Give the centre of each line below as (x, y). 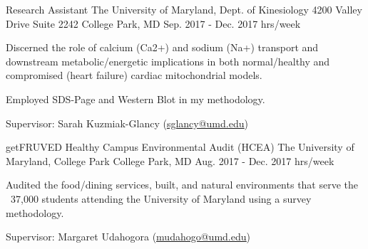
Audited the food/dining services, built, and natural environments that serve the (182, 185)
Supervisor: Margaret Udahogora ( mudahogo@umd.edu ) (128, 237)
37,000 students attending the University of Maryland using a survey (161, 198)
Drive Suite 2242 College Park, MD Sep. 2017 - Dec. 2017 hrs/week (153, 23)
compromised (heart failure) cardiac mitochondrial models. (134, 75)
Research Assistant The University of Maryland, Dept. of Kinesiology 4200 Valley (184, 9)
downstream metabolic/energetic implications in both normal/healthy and (168, 61)
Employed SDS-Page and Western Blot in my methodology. (136, 99)
